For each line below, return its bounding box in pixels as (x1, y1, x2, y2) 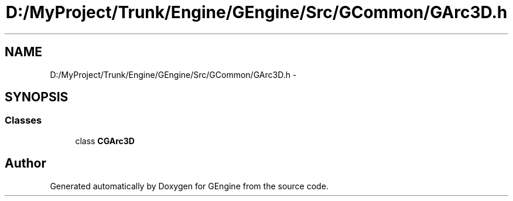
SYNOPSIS (5, 90, 69, 105)
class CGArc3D (75, 135, 135, 146)
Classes (5, 114, 42, 127)
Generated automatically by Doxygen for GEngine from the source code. (50, 180, 329, 191)
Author (5, 156, 46, 171)
